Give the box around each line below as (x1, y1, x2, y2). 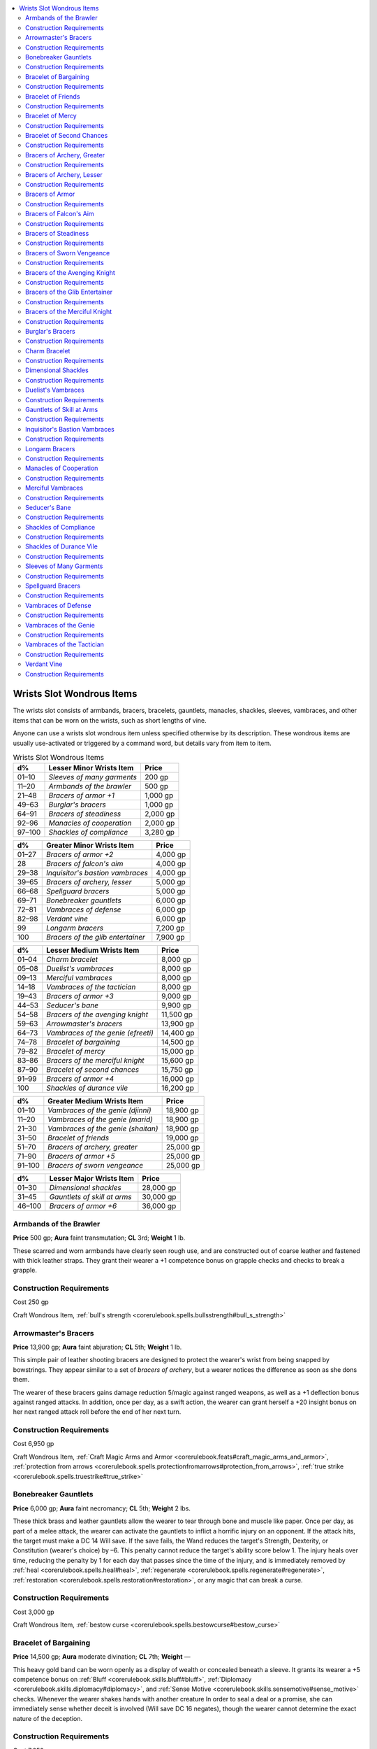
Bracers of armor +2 (45, 850, 114, 860)
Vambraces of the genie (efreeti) (46, 1028, 154, 1038)
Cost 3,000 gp (13, 1608, 55, 1616)
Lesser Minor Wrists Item (48, 763, 134, 773)
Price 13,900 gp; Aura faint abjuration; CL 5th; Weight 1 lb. (13, 1343, 182, 1351)
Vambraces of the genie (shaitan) (47, 1124, 158, 1133)
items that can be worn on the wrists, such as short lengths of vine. (13, 716, 207, 724)
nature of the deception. (13, 1714, 83, 1722)
